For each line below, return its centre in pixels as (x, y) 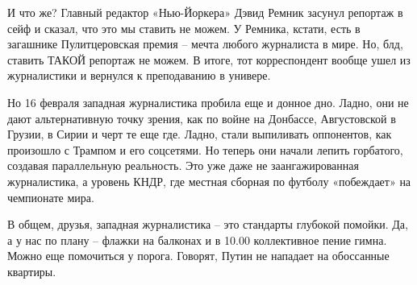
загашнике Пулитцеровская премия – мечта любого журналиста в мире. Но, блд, (205, 44)
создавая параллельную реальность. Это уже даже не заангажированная (183, 165)
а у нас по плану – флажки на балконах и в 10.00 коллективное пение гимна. (197, 240)
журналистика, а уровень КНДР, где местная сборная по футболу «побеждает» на (209, 181)
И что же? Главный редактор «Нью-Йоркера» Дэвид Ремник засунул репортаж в (205, 12)
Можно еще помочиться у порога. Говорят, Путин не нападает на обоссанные (198, 256)
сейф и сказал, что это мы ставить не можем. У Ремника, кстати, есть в (184, 28)
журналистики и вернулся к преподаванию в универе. (139, 75)
